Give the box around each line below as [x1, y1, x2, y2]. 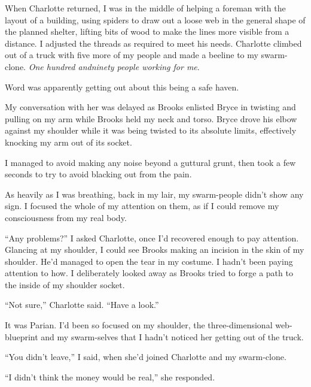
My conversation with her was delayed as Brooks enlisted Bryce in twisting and [5, 101, 296, 113]
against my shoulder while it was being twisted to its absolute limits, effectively [5, 124, 297, 137]
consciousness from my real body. [5, 211, 127, 223]
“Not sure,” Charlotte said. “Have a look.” [5, 298, 159, 311]
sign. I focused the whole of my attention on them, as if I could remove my [5, 199, 279, 212]
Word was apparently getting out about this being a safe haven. [5, 80, 239, 93]
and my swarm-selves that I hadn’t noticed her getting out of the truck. [41, 330, 304, 343]
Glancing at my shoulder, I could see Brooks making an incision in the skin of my [5, 243, 304, 256]
